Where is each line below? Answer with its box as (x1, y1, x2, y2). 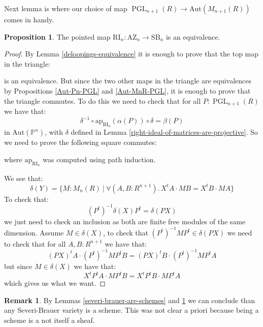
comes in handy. (4, 14, 54, 24)
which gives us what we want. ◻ (4, 278, 106, 288)
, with (45, 127, 63, 137)
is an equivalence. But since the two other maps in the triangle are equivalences (4, 75, 252, 86)
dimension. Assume (4, 227, 64, 237)
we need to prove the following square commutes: (4, 137, 157, 147)
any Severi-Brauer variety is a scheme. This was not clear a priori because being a (4, 305, 259, 315)
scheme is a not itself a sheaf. (4, 314, 95, 325)
